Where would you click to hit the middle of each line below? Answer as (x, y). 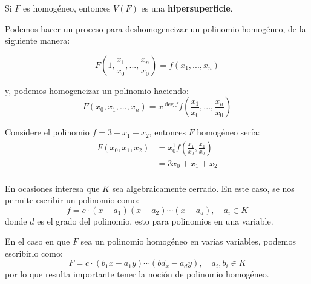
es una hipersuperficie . (187, 8)
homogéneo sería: (228, 132)
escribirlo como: (34, 253)
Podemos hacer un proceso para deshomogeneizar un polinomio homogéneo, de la (155, 28)
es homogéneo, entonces (67, 8)
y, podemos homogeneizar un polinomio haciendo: (97, 90)
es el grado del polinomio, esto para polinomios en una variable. (155, 221)
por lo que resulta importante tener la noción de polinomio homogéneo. (137, 274)
